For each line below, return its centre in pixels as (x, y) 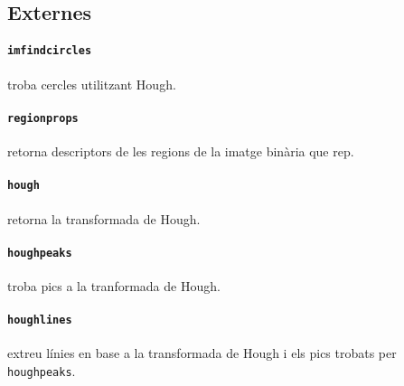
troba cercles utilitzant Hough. (92, 84)
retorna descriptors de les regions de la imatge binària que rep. (181, 151)
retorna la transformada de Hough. (104, 218)
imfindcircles (50, 51)
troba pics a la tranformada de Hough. (114, 286)
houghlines (40, 320)
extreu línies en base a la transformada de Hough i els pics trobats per (202, 353)
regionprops (43, 118)
